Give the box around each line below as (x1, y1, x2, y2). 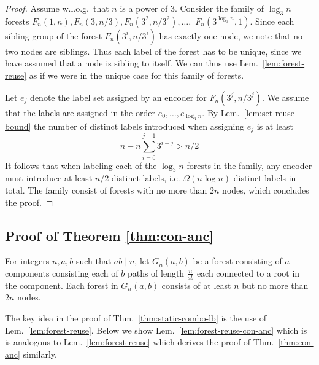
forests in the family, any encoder (186, 159, 312, 171)
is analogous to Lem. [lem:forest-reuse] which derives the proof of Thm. (5, 336, 274, 348)
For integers (5, 254, 50, 267)
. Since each (250, 14, 294, 27)
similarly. (23, 347, 57, 360)
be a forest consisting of (193, 254, 282, 267)
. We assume (261, 90, 309, 103)
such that (75, 254, 112, 267)
